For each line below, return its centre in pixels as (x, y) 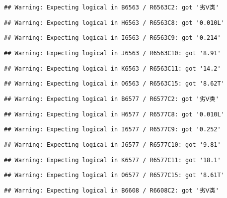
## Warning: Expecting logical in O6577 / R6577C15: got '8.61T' (114, 175)
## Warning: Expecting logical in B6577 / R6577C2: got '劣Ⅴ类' (112, 99)
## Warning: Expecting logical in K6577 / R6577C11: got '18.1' (113, 160)
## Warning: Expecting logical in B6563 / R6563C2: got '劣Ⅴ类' (112, 7)
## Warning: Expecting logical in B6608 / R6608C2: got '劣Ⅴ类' (112, 190)
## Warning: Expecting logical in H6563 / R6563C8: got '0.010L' (114, 23)
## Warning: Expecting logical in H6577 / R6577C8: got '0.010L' (114, 114)
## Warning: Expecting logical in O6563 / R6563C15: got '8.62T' (114, 84)
